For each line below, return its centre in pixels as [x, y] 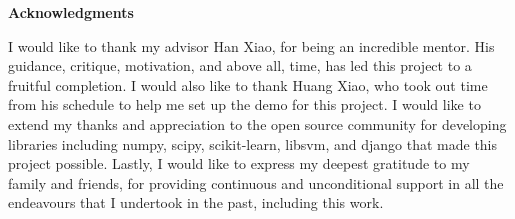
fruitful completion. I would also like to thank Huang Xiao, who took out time [248, 84]
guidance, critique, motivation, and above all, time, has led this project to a [240, 65]
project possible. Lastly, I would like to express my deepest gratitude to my [239, 163]
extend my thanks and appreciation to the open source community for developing [257, 123]
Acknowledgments [71, 12]
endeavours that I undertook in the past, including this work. [196, 202]
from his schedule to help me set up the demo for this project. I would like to [244, 104]
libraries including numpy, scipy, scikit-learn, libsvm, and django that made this [253, 143]
